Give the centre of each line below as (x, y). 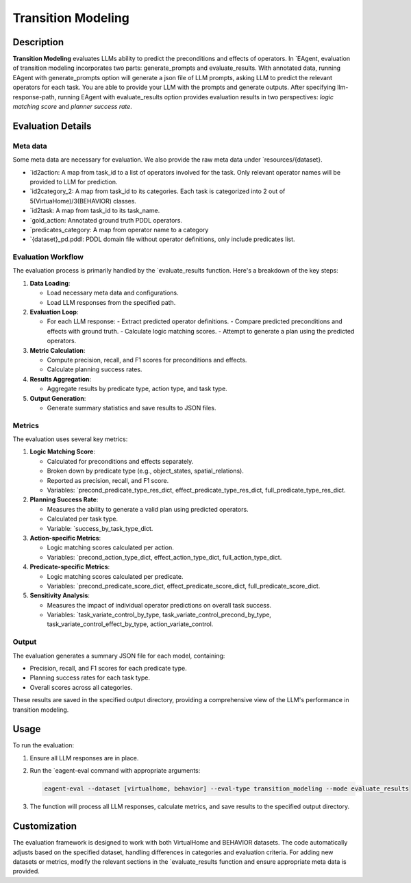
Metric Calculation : (58, 350)
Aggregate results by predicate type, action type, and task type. (137, 389)
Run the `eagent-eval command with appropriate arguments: (115, 771)
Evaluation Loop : (54, 312)
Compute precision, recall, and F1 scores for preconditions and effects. (147, 360)
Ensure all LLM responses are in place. (84, 758)
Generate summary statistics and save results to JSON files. (132, 408)
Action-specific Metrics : (65, 538)
